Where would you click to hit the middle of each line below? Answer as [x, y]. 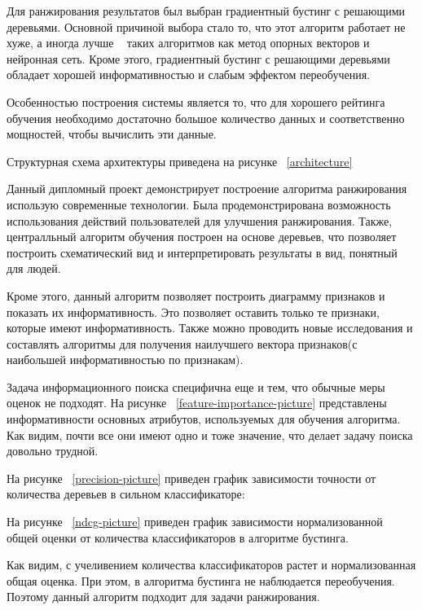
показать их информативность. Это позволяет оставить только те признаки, [193, 312]
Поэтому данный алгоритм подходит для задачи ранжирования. [163, 597]
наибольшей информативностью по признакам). [125, 360]
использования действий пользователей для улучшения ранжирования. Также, [200, 220]
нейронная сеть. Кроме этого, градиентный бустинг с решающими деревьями [198, 58]
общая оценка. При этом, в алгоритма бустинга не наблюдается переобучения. [201, 580]
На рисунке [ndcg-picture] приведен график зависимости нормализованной [195, 522]
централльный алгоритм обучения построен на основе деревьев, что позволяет [202, 237]
